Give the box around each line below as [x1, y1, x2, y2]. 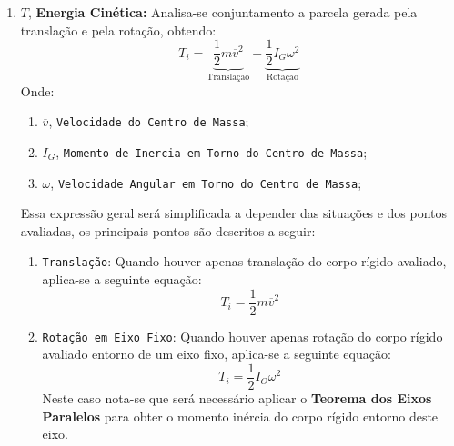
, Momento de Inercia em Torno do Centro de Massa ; [55, 142, 368, 161]
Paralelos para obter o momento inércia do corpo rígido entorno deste [42, 406, 439, 425]
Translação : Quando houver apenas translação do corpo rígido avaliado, [42, 252, 447, 271]
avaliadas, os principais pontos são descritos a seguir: [20, 221, 316, 240]
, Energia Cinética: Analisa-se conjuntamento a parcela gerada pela [27, 3, 418, 21]
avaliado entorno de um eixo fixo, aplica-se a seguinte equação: [42, 344, 391, 363]
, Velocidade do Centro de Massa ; [48, 112, 249, 131]
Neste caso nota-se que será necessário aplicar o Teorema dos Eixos [42, 389, 432, 408]
